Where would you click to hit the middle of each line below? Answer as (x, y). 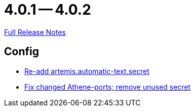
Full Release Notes (35, 32)
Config (22, 52)
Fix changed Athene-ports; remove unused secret (108, 87)
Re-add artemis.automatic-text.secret (87, 71)
